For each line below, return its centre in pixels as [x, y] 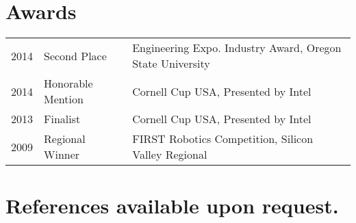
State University [171, 64]
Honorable [68, 83]
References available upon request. [172, 206]
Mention [64, 99]
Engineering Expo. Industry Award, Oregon [237, 48]
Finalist [62, 119]
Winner [62, 155]
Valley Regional [170, 155]
